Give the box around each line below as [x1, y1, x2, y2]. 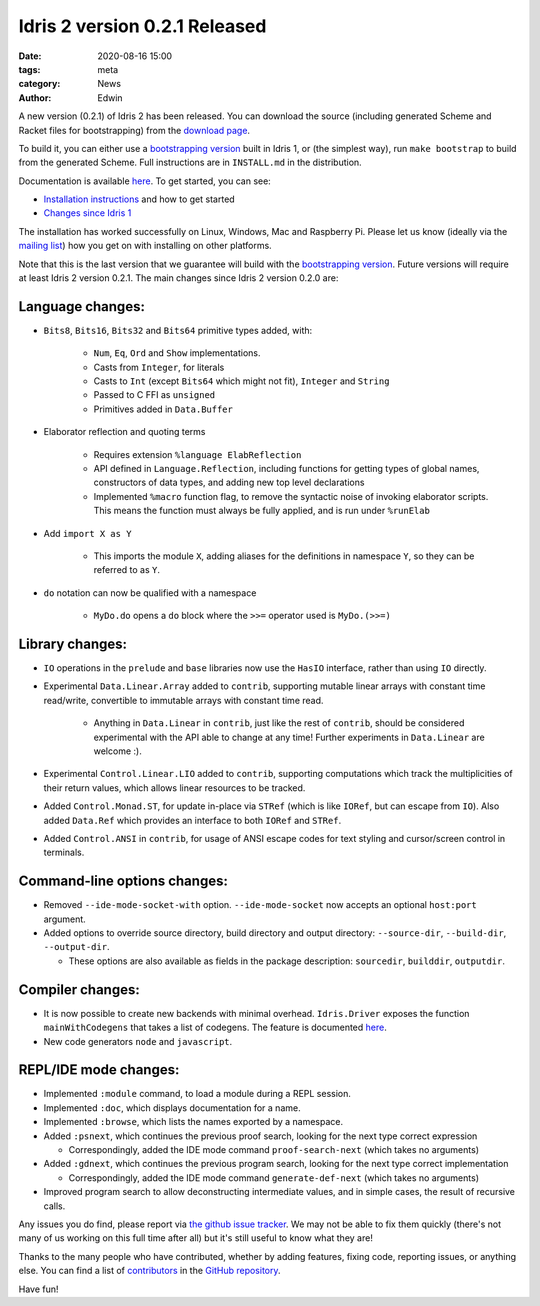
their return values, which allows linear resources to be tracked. [43, 781, 306, 794]
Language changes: [18, 298, 145, 315]
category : [18, 78, 61, 90]
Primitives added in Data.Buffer [93, 403, 234, 415]
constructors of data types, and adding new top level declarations [93, 476, 365, 489]
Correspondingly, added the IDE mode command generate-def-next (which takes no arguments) [68, 1171, 480, 1184]
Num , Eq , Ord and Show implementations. [93, 347, 261, 359]
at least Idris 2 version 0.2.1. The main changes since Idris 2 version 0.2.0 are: [18, 272, 339, 284]
